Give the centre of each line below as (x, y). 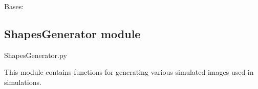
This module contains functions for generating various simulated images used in (129, 72)
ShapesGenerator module (72, 33)
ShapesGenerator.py (36, 55)
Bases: (14, 6)
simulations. (23, 82)
